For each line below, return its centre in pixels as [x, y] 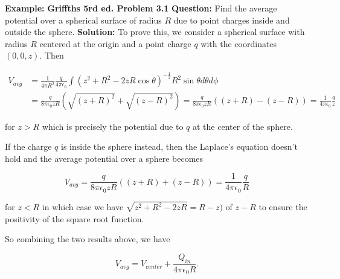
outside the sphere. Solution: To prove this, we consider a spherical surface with [155, 32]
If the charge [28, 146]
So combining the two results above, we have [88, 239]
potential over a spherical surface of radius [83, 20]
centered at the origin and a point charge [115, 43]
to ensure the [283, 207]
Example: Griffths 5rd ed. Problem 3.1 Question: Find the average [141, 8]
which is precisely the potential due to [113, 126]
